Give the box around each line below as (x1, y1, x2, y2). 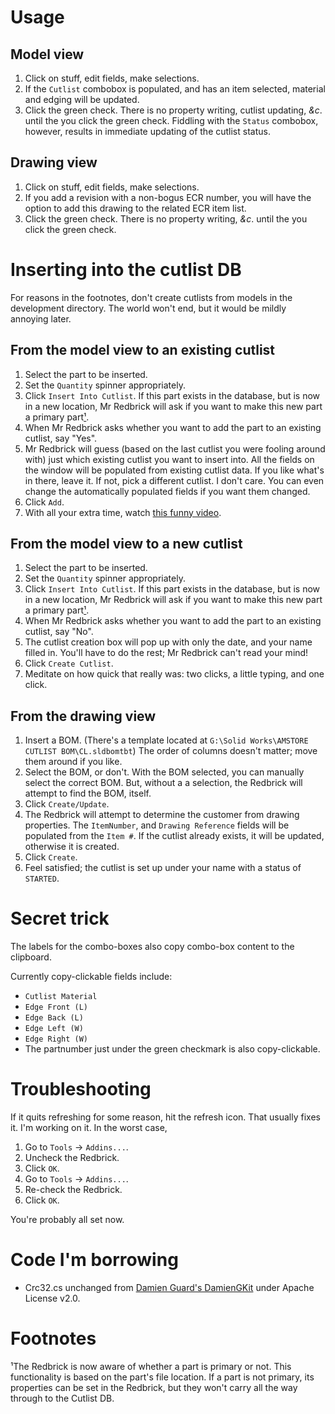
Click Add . (24, 496, 65, 508)
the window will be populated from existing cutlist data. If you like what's (24, 464, 325, 476)
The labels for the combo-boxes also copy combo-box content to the (10, 941, 295, 953)
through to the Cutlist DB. (10, 1392, 115, 1404)
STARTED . (24, 872, 60, 885)
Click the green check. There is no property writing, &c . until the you (24, 212, 308, 225)
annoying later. (10, 312, 72, 325)
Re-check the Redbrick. (24, 1184, 123, 1196)
